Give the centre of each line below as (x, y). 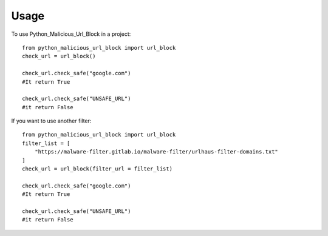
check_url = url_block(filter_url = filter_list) (97, 169)
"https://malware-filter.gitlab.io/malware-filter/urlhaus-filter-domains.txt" (156, 152)
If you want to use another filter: (51, 121)
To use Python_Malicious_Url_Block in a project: (71, 34)
